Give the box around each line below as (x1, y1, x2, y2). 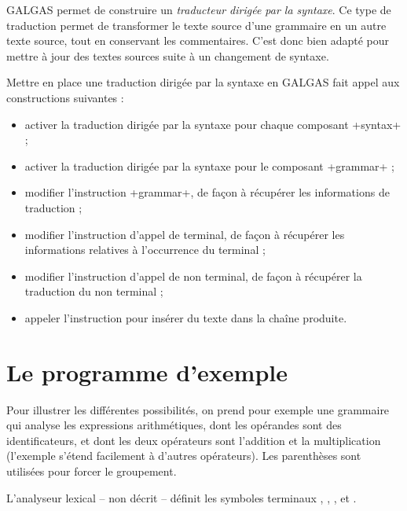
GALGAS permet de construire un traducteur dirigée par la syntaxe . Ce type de (6, 2, 391, 17)
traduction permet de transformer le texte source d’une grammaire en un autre (6, 17, 387, 33)
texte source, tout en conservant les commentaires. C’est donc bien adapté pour (6, 32, 389, 49)
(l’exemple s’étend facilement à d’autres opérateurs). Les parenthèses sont (6, 447, 361, 464)
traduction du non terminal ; (24, 283, 163, 300)
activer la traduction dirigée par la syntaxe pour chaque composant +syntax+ (24, 116, 401, 132)
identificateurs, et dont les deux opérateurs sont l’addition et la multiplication (6, 432, 381, 448)
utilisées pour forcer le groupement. (6, 463, 177, 479)
